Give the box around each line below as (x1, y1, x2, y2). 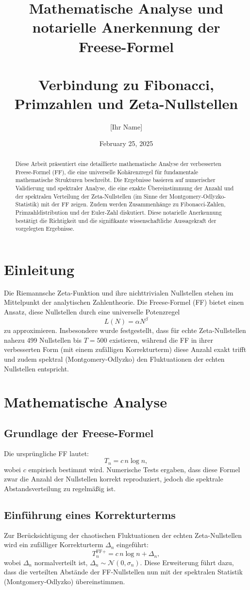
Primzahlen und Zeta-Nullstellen (14, 93, 238, 113)
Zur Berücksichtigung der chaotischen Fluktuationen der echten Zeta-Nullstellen (4, 530, 242, 540)
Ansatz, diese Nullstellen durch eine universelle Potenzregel (4, 307, 180, 317)
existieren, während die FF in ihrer (109, 334, 213, 345)
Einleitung (4, 259, 75, 279)
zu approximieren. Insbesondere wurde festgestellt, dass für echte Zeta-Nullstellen (4, 325, 246, 335)
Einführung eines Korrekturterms (4, 507, 176, 522)
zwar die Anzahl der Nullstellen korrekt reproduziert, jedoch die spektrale (4, 474, 223, 484)
